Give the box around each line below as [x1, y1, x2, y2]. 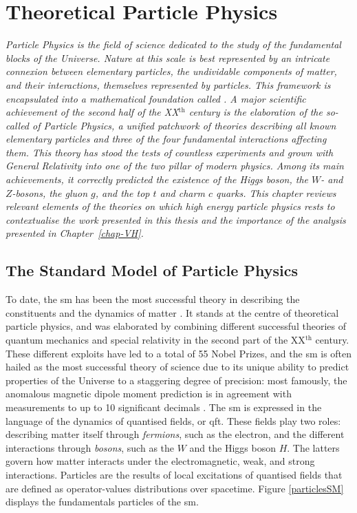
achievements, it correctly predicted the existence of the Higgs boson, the [6, 172, 309, 187]
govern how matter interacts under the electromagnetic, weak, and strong [6, 454, 315, 468]
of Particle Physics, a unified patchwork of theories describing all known [32, 118, 336, 132]
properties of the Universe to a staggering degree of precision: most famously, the [6, 373, 347, 387]
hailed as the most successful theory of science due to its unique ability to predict [6, 359, 349, 374]
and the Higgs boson [189, 440, 276, 454]
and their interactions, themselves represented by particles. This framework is [6, 77, 331, 92]
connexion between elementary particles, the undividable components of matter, [6, 64, 337, 78]
